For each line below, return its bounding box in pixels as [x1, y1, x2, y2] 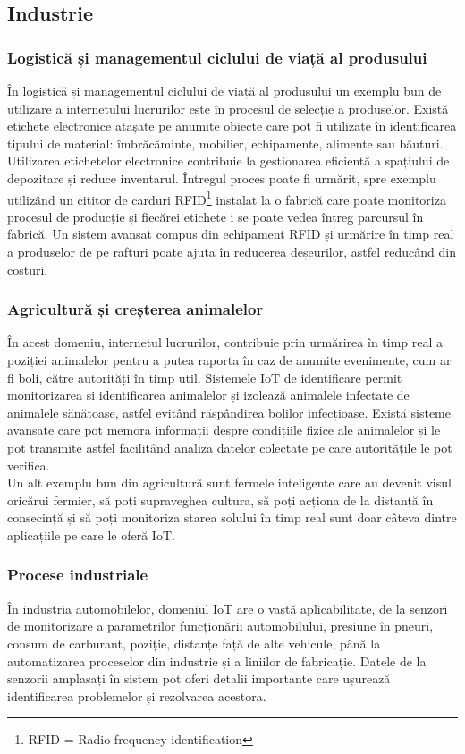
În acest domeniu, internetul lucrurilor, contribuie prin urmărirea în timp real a [7, 333, 444, 352]
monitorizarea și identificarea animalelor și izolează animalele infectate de [7, 385, 410, 404]
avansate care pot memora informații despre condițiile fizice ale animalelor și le [7, 420, 441, 439]
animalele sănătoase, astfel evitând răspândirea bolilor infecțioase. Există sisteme [7, 402, 451, 421]
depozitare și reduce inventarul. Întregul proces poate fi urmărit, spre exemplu [7, 168, 436, 187]
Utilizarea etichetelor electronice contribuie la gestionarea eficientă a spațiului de [7, 151, 450, 170]
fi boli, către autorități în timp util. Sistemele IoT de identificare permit [7, 368, 402, 386]
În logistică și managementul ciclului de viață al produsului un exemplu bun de [7, 81, 442, 99]
